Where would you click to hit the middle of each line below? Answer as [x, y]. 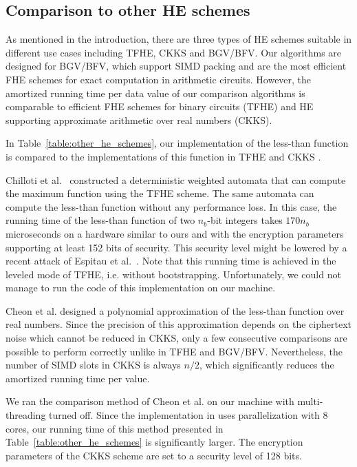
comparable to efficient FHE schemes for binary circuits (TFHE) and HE [160, 106]
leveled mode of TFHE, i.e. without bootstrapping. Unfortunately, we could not [173, 274]
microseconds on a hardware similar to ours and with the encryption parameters [175, 233]
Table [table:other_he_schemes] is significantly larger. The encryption [154, 442]
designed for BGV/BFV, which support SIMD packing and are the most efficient [176, 66]
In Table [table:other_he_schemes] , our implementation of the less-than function [177, 143]
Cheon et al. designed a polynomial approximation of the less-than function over [175, 310]
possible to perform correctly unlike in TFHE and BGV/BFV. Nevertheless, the [174, 351]
